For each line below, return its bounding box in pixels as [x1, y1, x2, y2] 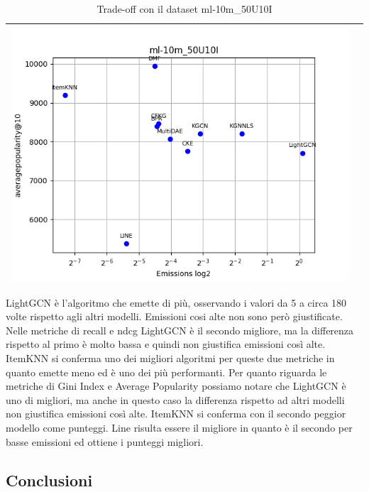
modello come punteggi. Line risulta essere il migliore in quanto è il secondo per [6, 420, 353, 435]
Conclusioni [6, 469, 93, 491]
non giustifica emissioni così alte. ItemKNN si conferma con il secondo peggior [6, 406, 346, 421]
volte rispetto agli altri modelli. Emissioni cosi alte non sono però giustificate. [6, 309, 343, 324]
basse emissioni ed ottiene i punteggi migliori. [6, 434, 204, 449]
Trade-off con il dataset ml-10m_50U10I [97, 1, 272, 16]
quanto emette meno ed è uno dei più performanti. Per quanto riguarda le [6, 364, 327, 379]
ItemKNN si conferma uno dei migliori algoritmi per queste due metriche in [6, 351, 335, 366]
